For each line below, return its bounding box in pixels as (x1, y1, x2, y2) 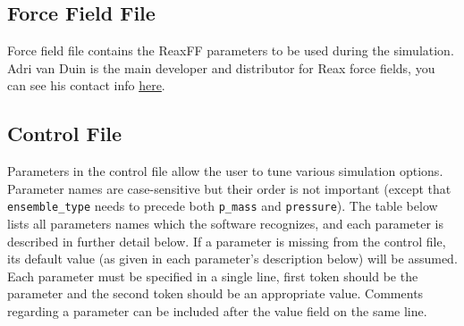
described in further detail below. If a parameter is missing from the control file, (7, 231, 446, 250)
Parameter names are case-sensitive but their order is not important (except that (7, 179, 451, 197)
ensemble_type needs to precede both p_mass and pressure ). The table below (7, 196, 438, 215)
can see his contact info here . (7, 76, 165, 95)
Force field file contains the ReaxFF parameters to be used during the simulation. (7, 41, 454, 60)
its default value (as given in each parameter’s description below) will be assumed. (7, 249, 458, 268)
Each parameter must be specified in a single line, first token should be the (7, 266, 418, 285)
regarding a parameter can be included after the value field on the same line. (7, 302, 427, 320)
